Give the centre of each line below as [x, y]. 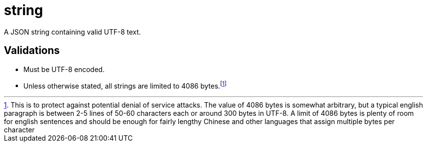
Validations [32, 51]
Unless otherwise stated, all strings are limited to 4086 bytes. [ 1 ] [125, 85]
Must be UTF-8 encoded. [64, 69]
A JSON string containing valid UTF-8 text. [72, 32]
